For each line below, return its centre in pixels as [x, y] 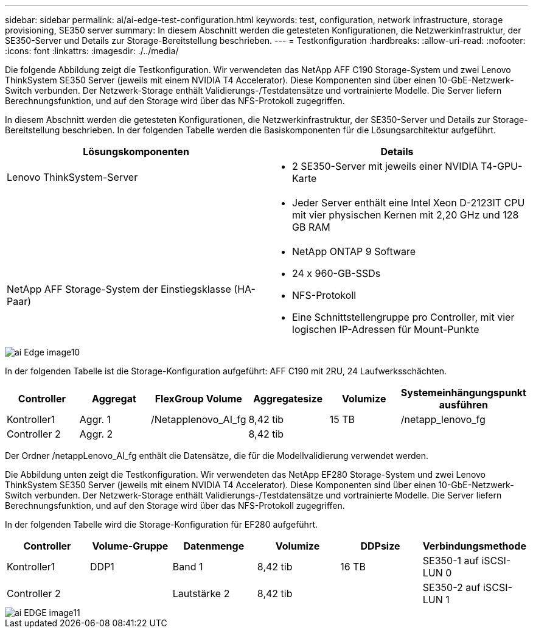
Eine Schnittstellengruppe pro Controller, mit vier [403, 317]
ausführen [463, 405]
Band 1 [188, 567]
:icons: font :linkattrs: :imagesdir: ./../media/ [92, 51]
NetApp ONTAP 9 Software [354, 251]
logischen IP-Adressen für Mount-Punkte [386, 329]
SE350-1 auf [451, 561]
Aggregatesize [288, 399]
